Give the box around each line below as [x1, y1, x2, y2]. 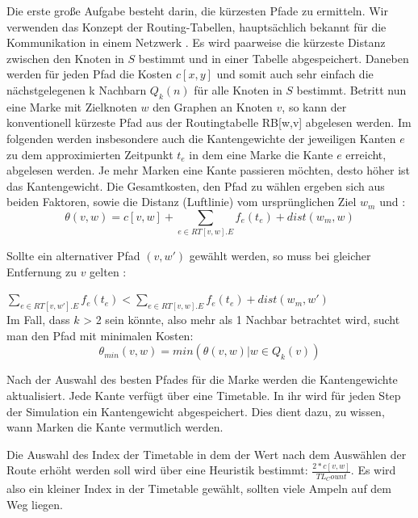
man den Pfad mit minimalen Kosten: [6, 326, 194, 343]
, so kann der [282, 98, 347, 115]
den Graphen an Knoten [153, 98, 273, 115]
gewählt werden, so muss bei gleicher [189, 247, 371, 264]
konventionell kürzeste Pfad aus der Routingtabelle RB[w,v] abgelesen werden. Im [6, 114, 412, 131]
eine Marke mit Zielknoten [6, 98, 137, 115]
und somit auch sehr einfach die [216, 65, 374, 82]
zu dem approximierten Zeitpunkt [6, 145, 173, 162]
